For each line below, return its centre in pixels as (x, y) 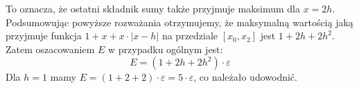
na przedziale (190, 36)
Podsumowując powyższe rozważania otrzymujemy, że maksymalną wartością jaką (179, 22)
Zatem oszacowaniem (50, 49)
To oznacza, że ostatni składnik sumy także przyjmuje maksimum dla (153, 8)
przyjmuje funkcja (44, 36)
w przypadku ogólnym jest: (166, 49)
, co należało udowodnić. (245, 77)
